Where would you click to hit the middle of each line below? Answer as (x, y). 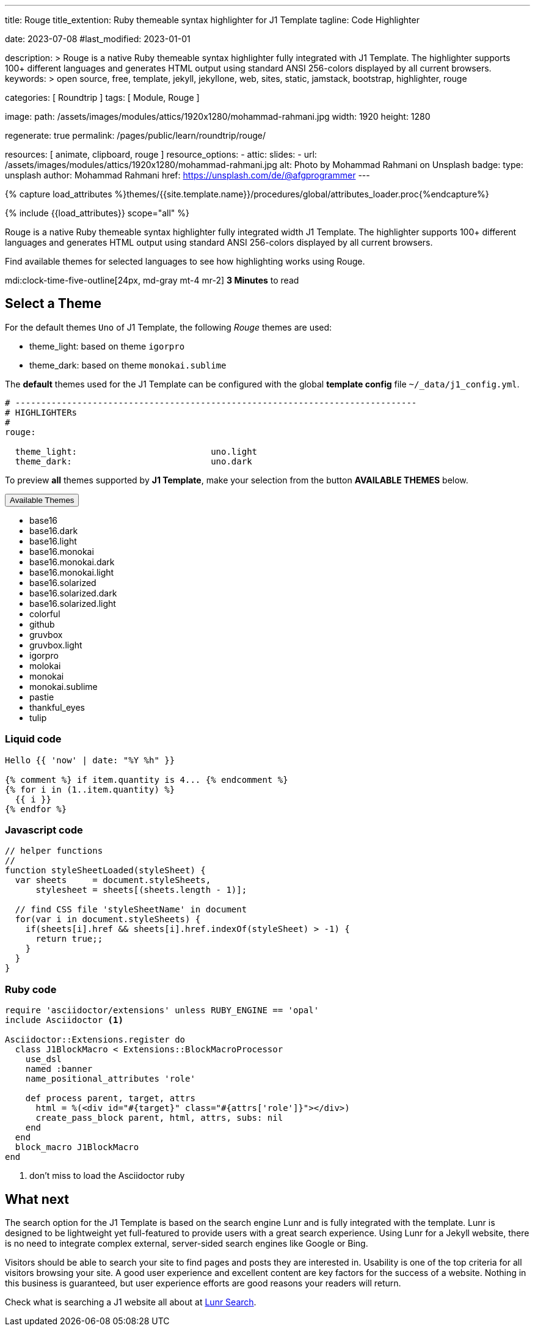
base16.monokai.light (72, 572)
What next (37, 1199)
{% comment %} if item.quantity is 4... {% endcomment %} (147, 779)
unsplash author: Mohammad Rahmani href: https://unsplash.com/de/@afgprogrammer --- (187, 175)
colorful (45, 614)
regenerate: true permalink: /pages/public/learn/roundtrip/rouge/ (136, 135)
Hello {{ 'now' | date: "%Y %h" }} (90, 760)
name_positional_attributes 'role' (110, 1079)
